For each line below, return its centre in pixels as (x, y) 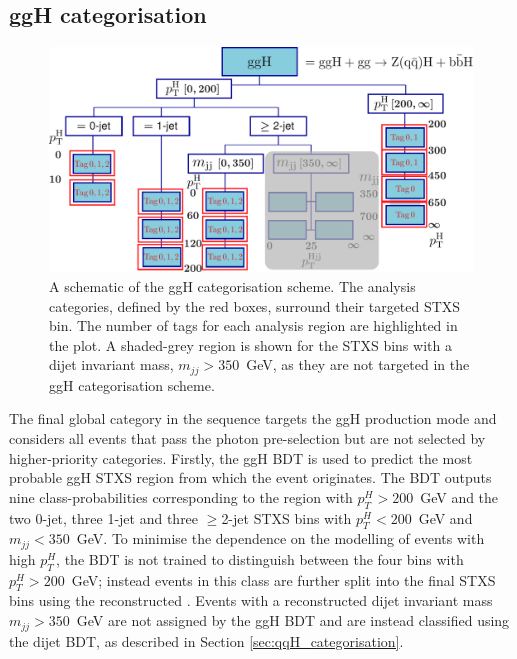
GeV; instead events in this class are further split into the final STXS (283, 579)
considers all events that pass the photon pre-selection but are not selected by (247, 438)
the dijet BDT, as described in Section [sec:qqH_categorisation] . (206, 640)
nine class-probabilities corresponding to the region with (181, 496)
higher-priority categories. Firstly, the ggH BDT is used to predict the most (241, 457)
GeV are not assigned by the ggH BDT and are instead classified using (293, 620)
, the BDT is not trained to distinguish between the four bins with (260, 558)
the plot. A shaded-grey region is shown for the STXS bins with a (250, 344)
